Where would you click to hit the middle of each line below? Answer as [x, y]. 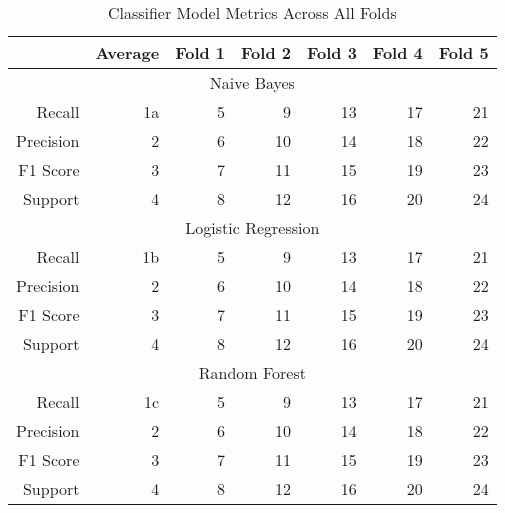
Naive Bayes [252, 82]
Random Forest [252, 372]
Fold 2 [266, 52]
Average [127, 52]
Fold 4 [397, 52]
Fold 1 [200, 52]
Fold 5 [463, 52]
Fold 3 [331, 52]
